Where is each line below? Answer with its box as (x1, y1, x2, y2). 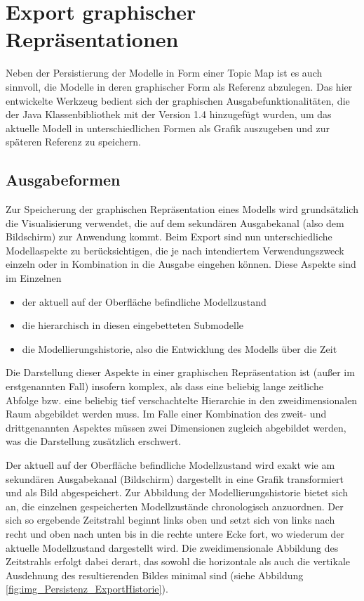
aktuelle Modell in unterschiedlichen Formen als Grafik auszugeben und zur (6, 120, 330, 135)
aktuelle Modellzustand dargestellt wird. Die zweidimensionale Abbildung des (6, 540, 339, 555)
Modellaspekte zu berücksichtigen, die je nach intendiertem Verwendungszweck (6, 243, 344, 257)
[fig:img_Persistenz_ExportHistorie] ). (6, 581, 168, 596)
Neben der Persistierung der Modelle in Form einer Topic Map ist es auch (6, 65, 323, 80)
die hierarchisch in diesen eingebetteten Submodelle (22, 318, 244, 332)
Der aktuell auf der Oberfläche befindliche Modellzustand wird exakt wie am (6, 457, 335, 472)
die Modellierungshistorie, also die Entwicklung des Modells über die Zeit (22, 341, 337, 356)
